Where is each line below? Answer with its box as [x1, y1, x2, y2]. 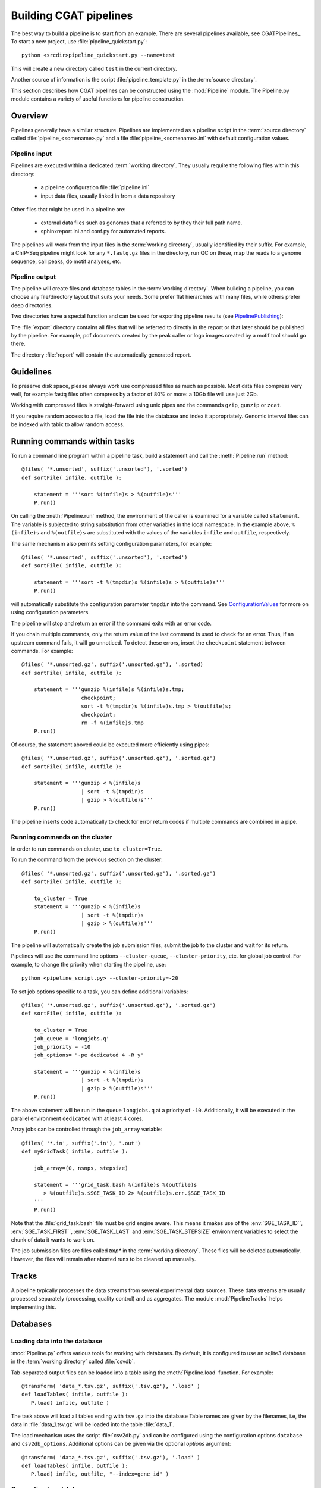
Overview [11, 111, 48, 121]
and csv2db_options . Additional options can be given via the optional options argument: [11, 1440, 231, 1448]
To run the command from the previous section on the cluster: [11, 856, 163, 863]
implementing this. [11, 1303, 56, 1311]
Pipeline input [11, 149, 52, 158]
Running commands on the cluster [11, 833, 113, 841]
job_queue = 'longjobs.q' [33, 1035, 110, 1042]
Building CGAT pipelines [11, 9, 133, 22]
